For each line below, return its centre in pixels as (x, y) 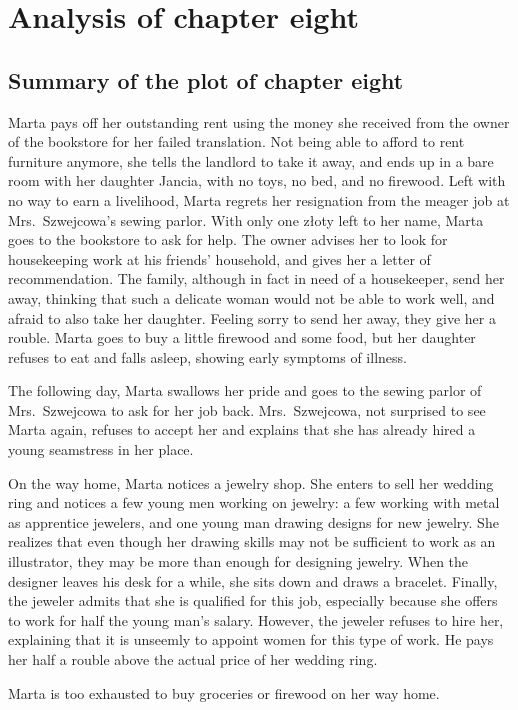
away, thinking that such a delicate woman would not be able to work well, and (251, 297)
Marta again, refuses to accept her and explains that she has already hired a (242, 429)
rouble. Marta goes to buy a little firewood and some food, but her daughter (242, 337)
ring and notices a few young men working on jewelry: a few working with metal (254, 502)
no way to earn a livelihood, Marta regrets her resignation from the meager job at (259, 199)
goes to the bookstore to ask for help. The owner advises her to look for (228, 239)
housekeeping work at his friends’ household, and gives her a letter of (219, 258)
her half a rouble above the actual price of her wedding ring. (193, 659)
